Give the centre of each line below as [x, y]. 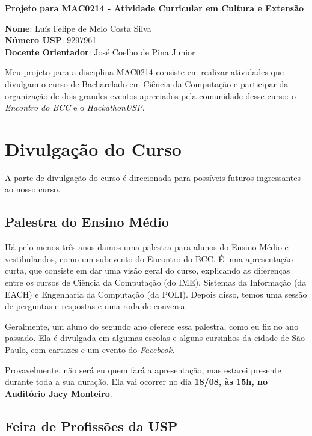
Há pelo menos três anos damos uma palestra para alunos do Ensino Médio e [147, 247]
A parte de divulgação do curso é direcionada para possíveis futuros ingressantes [153, 177]
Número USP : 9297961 [51, 40]
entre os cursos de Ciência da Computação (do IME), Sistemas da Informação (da [156, 282]
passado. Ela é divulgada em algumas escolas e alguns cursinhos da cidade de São [155, 338]
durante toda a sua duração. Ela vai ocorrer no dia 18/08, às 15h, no [136, 382]
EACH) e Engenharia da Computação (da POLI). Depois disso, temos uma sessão [156, 294]
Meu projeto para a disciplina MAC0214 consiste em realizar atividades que [145, 72]
